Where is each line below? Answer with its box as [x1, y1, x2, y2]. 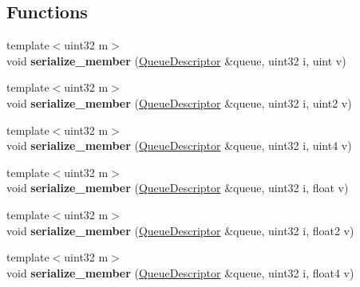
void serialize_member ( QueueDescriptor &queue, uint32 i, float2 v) [6, 222, 354, 238]
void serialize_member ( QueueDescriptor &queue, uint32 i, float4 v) [6, 264, 354, 281]
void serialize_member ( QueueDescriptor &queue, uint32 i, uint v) [6, 52, 346, 69]
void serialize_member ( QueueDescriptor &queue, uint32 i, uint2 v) [6, 94, 352, 111]
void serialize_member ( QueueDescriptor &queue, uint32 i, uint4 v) [6, 137, 352, 154]
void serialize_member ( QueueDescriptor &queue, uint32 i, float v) [6, 179, 349, 196]
